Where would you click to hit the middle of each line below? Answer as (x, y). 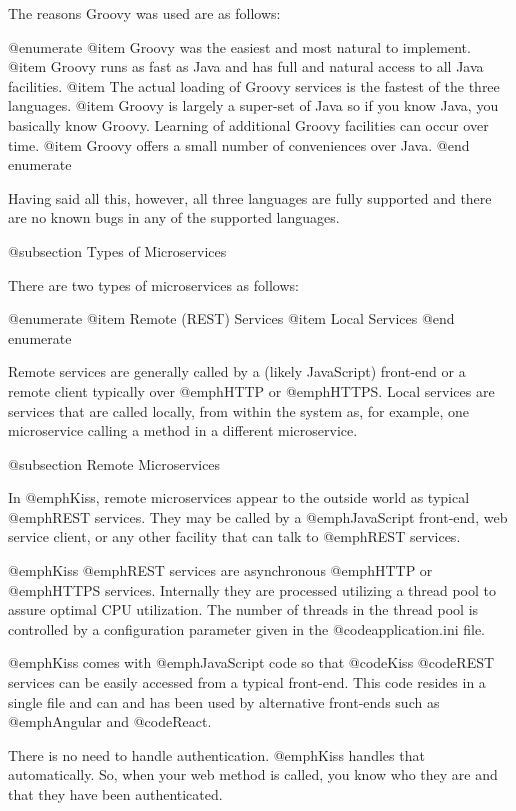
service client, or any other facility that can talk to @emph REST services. (234, 536)
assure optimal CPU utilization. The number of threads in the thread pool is (243, 609)
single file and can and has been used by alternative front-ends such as (224, 701)
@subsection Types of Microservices (117, 250)
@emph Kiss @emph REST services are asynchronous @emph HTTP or (220, 570)
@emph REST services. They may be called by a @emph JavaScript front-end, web (258, 516)
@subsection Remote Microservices (114, 463)
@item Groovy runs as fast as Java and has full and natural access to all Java (246, 66)
